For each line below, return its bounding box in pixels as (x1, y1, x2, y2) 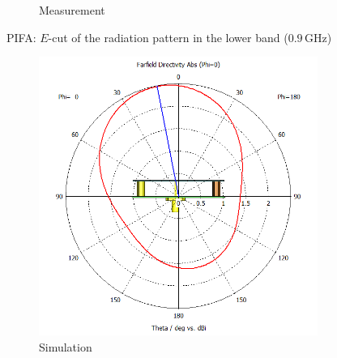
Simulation (39, 338, 92, 355)
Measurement (39, 2, 105, 18)
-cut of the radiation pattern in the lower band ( (48, 28, 288, 45)
